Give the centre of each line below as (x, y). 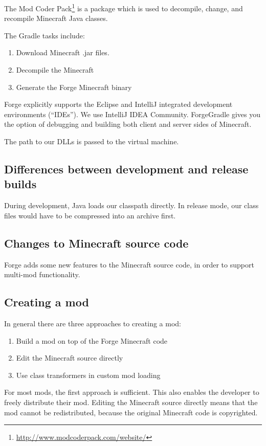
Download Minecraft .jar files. (63, 52)
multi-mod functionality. (42, 274)
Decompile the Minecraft (55, 70)
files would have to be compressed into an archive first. (90, 215)
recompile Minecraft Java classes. (56, 18)
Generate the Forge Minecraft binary (74, 87)
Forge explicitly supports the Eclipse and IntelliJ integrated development (118, 104)
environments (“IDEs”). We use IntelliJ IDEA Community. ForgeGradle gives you (132, 114)
